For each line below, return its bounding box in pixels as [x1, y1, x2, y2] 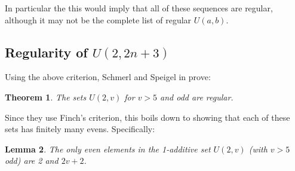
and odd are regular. [160, 90, 233, 103]
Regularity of [5, 42, 88, 61]
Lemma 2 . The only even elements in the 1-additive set [5, 142, 211, 155]
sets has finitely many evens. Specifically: [5, 123, 155, 135]
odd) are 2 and [5, 154, 59, 167]
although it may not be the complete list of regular [5, 13, 192, 26]
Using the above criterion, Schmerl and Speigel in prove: [5, 71, 211, 83]
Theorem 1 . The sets [5, 90, 87, 103]
